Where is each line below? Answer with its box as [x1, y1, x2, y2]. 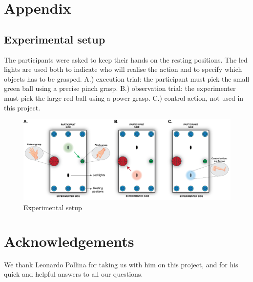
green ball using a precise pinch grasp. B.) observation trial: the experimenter [4, 83, 236, 93]
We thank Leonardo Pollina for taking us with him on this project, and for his [4, 259, 238, 269]
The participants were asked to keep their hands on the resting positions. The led [4, 54, 248, 65]
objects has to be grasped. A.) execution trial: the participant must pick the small [4, 73, 250, 84]
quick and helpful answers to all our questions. [4, 269, 143, 279]
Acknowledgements [4, 231, 134, 251]
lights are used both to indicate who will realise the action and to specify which [4, 64, 242, 74]
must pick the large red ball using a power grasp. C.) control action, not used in [4, 92, 244, 103]
